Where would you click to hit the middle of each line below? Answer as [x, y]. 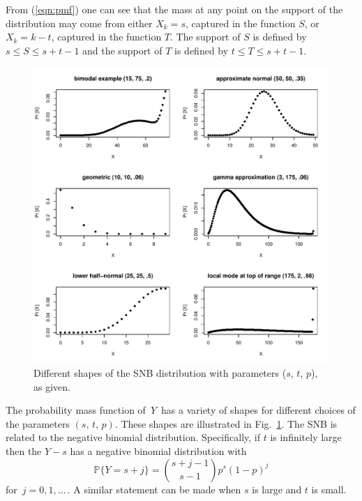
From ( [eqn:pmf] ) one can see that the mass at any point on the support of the [174, 9]
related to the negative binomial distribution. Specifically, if [133, 437]
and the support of [122, 50]
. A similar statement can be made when [154, 489]
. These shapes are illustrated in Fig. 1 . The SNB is [226, 423]
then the [24, 450]
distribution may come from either [79, 23]
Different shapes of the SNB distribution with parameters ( [160, 372]
